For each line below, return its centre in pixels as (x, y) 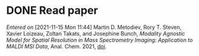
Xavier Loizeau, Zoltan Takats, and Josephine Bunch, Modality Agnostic (96, 33)
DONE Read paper (52, 11)
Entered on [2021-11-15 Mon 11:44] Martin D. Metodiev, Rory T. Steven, (94, 27)
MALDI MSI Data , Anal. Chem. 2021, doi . (57, 46)
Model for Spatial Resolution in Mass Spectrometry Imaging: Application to (99, 40)
